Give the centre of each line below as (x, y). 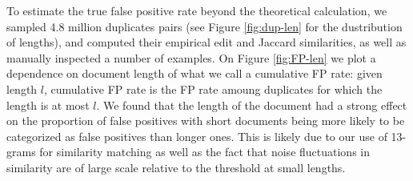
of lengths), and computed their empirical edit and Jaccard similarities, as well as (206, 42)
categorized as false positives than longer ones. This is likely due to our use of (197, 136)
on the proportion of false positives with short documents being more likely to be (206, 121)
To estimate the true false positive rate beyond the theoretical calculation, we (197, 10)
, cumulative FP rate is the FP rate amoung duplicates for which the (213, 88)
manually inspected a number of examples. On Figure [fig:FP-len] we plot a (191, 57)
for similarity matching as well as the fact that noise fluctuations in (205, 152)
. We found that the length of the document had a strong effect (252, 105)
